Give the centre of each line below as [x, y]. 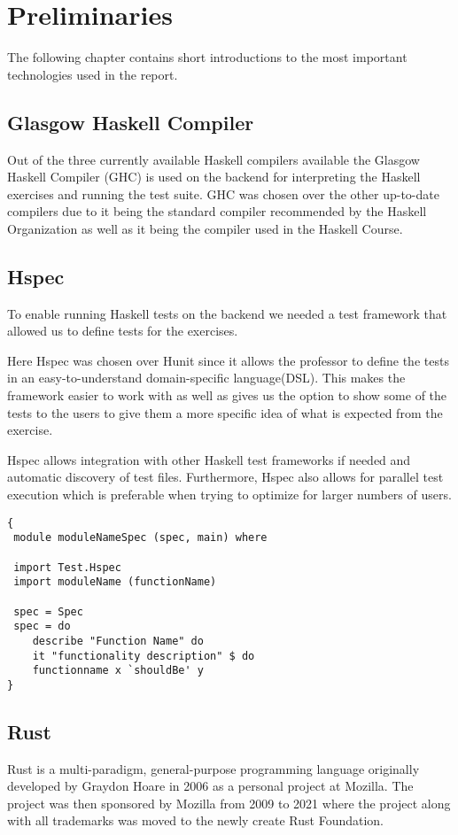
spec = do [42, 626]
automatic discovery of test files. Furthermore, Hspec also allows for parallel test [225, 477]
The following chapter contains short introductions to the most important [207, 57]
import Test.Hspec [67, 567]
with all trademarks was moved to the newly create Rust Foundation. [195, 820]
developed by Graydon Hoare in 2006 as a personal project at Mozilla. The [210, 786]
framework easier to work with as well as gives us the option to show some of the [227, 395]
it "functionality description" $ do [144, 656]
